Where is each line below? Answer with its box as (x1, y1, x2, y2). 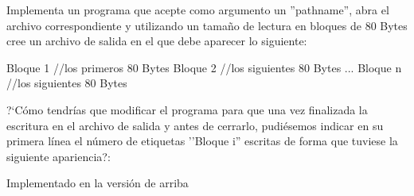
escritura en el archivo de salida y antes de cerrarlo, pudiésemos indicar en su (6, 117, 384, 133)
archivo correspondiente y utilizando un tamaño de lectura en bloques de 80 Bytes (6, 17, 408, 33)
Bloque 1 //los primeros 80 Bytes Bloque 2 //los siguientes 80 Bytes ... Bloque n (6, 59, 402, 75)
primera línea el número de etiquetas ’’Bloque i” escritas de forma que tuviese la (6, 133, 398, 149)
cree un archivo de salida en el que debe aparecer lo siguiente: (6, 33, 307, 49)
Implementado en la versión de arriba (6, 175, 189, 191)
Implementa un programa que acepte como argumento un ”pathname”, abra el (6, 2, 389, 17)
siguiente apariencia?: (6, 148, 111, 164)
